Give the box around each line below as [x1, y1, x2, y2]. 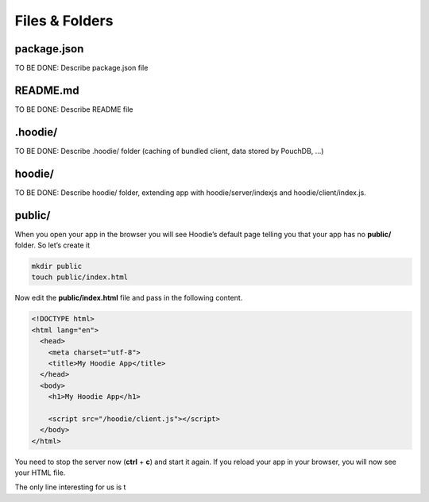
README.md [14, 83, 79, 97]
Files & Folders [14, 12, 114, 29]
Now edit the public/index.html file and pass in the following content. [14, 293, 243, 303]
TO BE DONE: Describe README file [14, 104, 133, 114]
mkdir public [31, 262, 83, 271]
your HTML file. [14, 468, 66, 477]
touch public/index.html [31, 273, 129, 282]
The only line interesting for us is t [14, 482, 126, 492]
